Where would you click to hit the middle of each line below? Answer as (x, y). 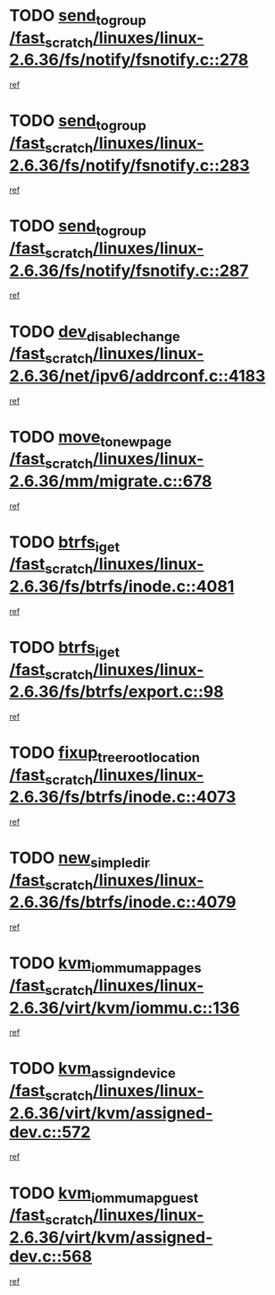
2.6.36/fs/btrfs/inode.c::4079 (123, 902)
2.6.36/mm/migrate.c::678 (111, 481)
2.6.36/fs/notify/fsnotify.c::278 (129, 60)
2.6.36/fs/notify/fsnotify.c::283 (129, 165)
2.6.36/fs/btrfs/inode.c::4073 (123, 797)
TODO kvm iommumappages (106, 965)
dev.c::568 (50, 1256)
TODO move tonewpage (91, 438)
